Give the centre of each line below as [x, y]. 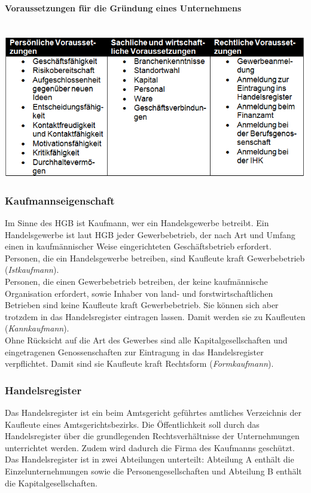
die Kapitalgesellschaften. [51, 483]
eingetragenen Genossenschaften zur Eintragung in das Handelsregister [134, 352]
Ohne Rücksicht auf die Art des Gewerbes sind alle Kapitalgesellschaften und [146, 340]
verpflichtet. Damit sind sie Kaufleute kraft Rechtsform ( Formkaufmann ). [139, 363]
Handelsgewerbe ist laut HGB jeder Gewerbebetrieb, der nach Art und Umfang [150, 234]
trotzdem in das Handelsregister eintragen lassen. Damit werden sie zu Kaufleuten [155, 316]
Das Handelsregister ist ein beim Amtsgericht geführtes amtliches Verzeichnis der [153, 413]
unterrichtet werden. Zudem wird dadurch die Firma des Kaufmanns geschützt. [150, 447]
